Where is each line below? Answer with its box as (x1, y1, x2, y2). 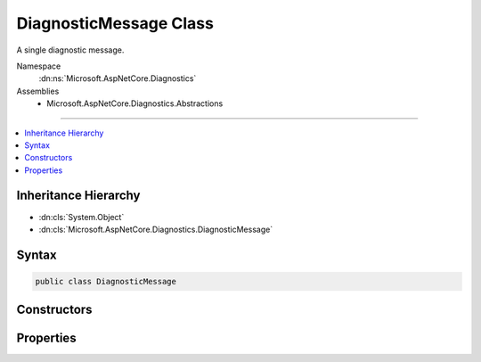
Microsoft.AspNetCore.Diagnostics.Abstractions (46, 98, 224, 109)
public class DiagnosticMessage (35, 276, 177, 286)
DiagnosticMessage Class (16, 13, 214, 33)
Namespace (16, 61, 61, 71)
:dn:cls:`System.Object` (38, 211, 125, 222)
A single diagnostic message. (16, 45, 125, 55)
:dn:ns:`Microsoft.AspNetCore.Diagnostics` (38, 73, 197, 84)
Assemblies (16, 86, 60, 96)
